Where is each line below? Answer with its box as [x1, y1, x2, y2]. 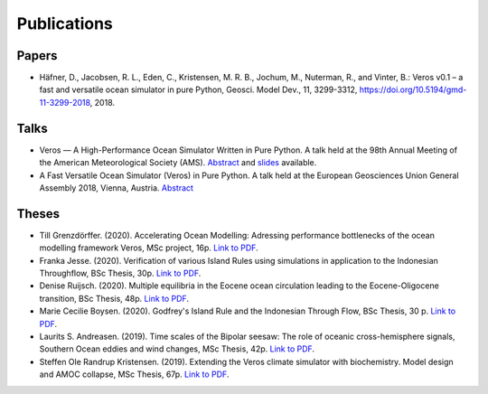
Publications [16, 14, 113, 33]
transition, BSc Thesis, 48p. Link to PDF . [39, 293, 190, 304]
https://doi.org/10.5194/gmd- [359, 84, 467, 95]
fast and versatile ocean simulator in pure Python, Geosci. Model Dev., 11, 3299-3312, [39, 84, 358, 95]
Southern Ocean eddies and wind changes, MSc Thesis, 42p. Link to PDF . [39, 343, 315, 354]
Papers [16, 48, 58, 63]
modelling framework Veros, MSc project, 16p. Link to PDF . [39, 242, 258, 253]
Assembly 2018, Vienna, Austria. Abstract [39, 182, 194, 193]
